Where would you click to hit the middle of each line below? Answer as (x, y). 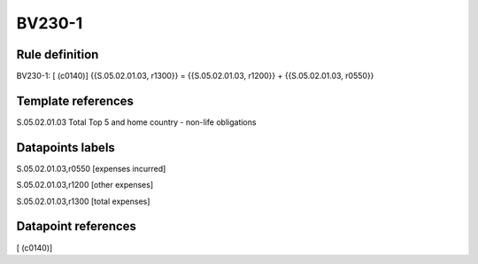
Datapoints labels (66, 148)
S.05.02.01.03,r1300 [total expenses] (83, 201)
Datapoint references (77, 226)
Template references (75, 101)
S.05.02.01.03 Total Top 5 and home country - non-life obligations (136, 122)
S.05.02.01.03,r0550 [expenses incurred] (91, 168)
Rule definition (58, 54)
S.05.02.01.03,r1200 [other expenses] (85, 185)
